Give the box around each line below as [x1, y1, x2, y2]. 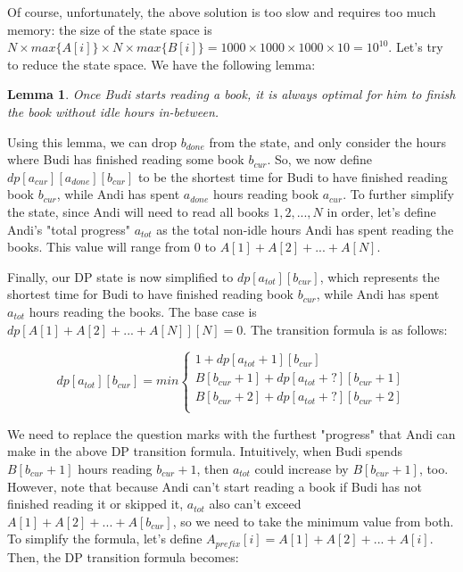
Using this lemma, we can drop [7, 132, 177, 151]
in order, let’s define [327, 202, 436, 220]
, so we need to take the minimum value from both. [172, 511, 454, 530]
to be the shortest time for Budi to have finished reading [138, 167, 448, 186]
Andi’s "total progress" [7, 220, 130, 238]
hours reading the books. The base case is [29, 302, 257, 320]
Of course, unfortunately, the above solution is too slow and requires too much [7, 3, 436, 21]
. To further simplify [343, 185, 454, 203]
